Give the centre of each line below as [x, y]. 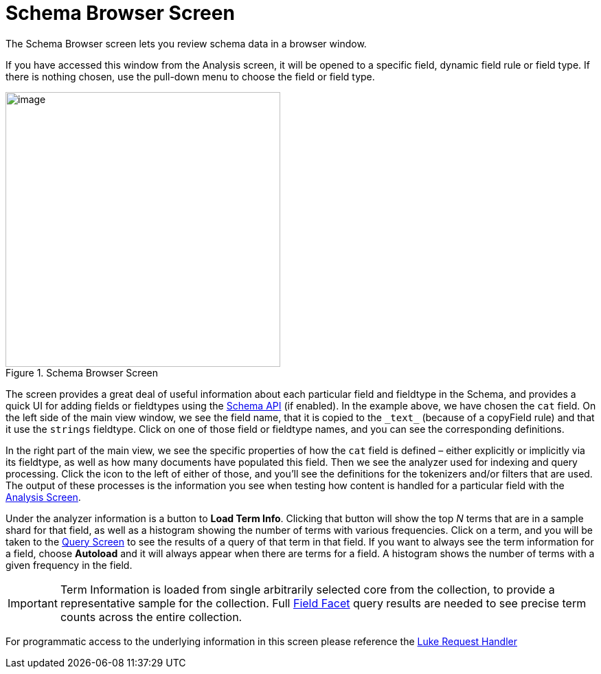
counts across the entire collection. [151, 617]
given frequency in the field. [69, 565]
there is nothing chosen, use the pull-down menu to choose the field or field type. [190, 76]
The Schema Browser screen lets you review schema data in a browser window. [186, 43]
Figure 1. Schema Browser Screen [82, 372]
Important [33, 603]
